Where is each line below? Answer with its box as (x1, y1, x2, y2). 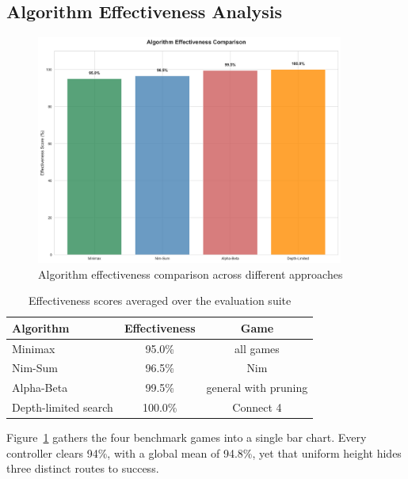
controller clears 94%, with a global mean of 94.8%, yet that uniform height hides (6, 444, 402, 461)
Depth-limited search (12, 399, 113, 416)
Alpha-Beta (12, 379, 68, 396)
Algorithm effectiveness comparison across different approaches (38, 265, 343, 282)
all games (234, 340, 280, 356)
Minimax (12, 340, 55, 356)
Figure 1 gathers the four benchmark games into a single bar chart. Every (6, 429, 367, 446)
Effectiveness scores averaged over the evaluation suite (29, 292, 292, 309)
